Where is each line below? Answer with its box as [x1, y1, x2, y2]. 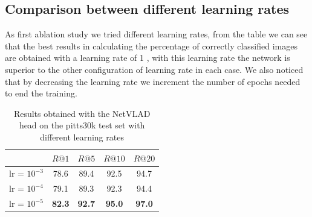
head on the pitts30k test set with [19, 119, 145, 131]
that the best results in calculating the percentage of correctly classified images [5, 39, 297, 52]
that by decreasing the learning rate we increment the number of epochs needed [5, 75, 301, 87]
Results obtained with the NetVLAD [13, 107, 151, 119]
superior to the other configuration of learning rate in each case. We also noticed [5, 63, 304, 75]
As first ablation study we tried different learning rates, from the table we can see [5, 28, 308, 40]
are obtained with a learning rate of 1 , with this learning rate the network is [5, 51, 290, 64]
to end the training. [5, 87, 77, 99]
